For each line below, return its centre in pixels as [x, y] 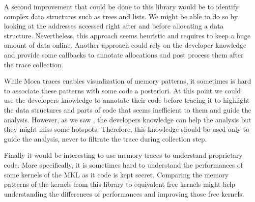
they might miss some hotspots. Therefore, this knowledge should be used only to [127, 129]
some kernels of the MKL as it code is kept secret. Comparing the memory [116, 174]
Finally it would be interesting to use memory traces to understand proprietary [123, 155]
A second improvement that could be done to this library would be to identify [121, 6]
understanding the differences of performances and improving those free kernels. [124, 193]
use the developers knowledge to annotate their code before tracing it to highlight [127, 100]
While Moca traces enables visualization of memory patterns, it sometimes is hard [128, 81]
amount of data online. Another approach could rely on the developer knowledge [125, 45]
